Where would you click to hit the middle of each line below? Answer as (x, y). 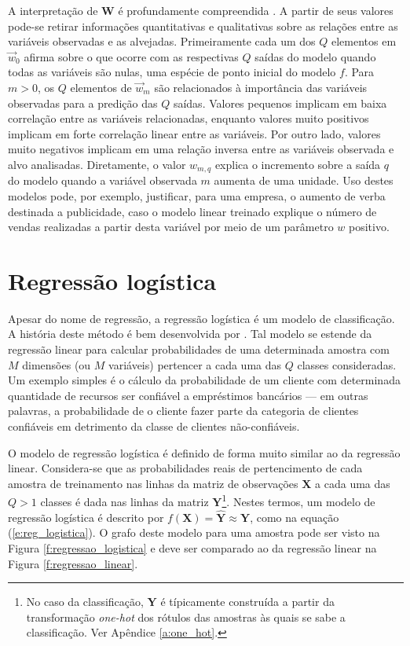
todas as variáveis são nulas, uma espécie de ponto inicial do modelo (172, 72)
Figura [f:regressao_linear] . (73, 563)
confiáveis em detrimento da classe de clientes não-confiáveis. (154, 426)
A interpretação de (53, 10)
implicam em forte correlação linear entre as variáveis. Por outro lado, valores (194, 133)
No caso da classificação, (85, 602)
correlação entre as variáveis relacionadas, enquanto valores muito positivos (189, 118)
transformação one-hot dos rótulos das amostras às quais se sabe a (186, 617)
